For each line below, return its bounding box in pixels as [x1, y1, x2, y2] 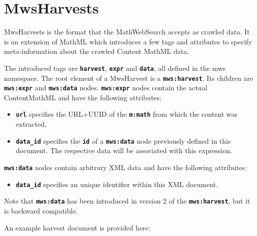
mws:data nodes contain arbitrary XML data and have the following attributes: [4, 162, 247, 172]
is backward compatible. [4, 205, 78, 216]
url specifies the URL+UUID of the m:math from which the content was [15, 109, 238, 119]
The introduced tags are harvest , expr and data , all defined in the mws [4, 62, 226, 73]
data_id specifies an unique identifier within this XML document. [15, 179, 218, 189]
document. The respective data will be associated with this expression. [15, 145, 232, 156]
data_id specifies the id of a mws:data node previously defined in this [15, 135, 231, 146]
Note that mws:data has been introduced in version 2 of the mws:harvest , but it [4, 196, 250, 206]
